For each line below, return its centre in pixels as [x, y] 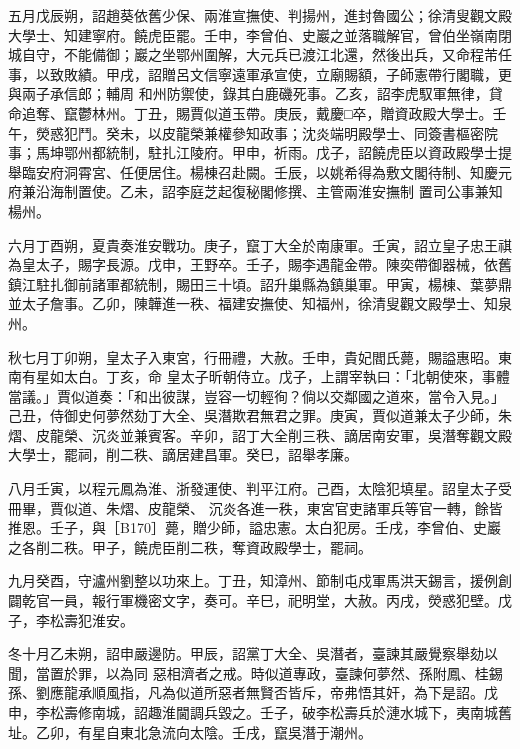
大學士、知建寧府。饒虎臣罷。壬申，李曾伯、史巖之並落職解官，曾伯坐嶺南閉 [260, 34]
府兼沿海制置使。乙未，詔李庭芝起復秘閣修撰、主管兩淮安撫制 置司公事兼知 [255, 191]
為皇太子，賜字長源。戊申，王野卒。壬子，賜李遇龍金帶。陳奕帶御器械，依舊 [260, 264]
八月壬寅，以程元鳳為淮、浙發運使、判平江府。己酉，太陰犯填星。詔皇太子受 [260, 488]
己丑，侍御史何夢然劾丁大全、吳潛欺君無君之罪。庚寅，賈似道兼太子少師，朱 [260, 415]
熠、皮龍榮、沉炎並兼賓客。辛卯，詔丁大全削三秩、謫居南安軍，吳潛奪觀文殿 [260, 434]
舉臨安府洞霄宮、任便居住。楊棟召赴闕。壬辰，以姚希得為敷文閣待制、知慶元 [260, 171]
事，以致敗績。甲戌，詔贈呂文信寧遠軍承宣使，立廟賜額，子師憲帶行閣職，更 [260, 73]
